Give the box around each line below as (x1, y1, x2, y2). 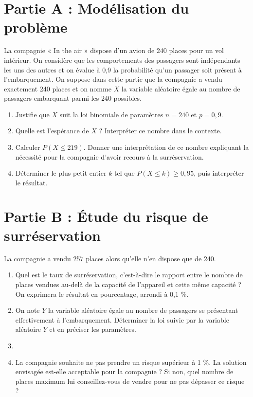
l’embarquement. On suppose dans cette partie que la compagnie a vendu (4, 74, 222, 84)
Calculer (15, 142, 40, 152)
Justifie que (15, 109, 50, 119)
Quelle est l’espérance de (15, 126, 89, 136)
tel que (114, 168, 135, 178)
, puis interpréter (194, 168, 244, 178)
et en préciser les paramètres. (49, 324, 136, 334)
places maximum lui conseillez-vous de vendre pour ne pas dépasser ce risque (15, 376, 245, 386)
